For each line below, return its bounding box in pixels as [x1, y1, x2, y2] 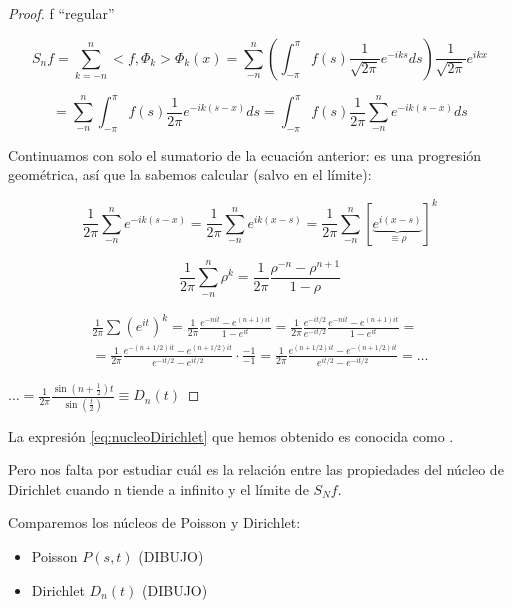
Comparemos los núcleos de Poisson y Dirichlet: [8, 512, 301, 533]
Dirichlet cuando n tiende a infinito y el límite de [8, 478, 309, 499]
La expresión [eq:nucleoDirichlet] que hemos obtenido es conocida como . [8, 425, 454, 446]
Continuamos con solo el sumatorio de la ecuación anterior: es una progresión [8, 144, 482, 165]
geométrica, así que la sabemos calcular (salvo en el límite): [8, 164, 372, 185]
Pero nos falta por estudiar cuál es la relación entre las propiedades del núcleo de [8, 459, 504, 480]
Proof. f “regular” [8, 3, 115, 23]
